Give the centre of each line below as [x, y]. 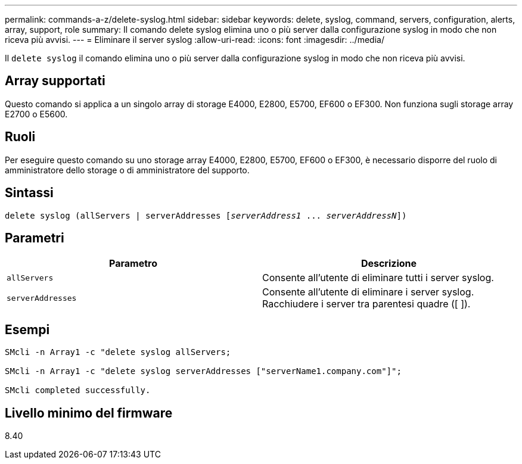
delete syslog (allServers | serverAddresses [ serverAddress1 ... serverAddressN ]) [206, 215]
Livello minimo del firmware [89, 413]
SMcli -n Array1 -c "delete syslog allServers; [118, 352]
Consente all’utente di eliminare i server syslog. [368, 292]
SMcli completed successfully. [78, 390]
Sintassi [29, 193]
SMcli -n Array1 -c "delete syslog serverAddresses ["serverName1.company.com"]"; [203, 371]
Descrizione [389, 264]
